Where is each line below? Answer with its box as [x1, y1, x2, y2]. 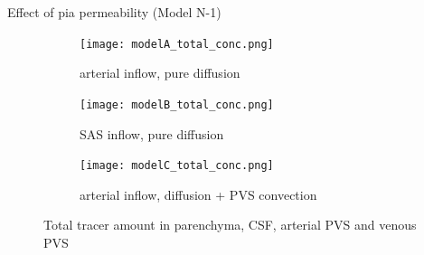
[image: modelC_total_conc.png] [80, 159, 274, 173]
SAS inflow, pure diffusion [80, 124, 224, 143]
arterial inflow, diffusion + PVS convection [80, 184, 317, 203]
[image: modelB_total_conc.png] [80, 98, 274, 111]
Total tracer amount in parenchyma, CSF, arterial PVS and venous [43, 215, 417, 234]
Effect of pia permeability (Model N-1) [7, 3, 221, 21]
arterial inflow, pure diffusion [80, 63, 240, 82]
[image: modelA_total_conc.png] [80, 37, 274, 51]
